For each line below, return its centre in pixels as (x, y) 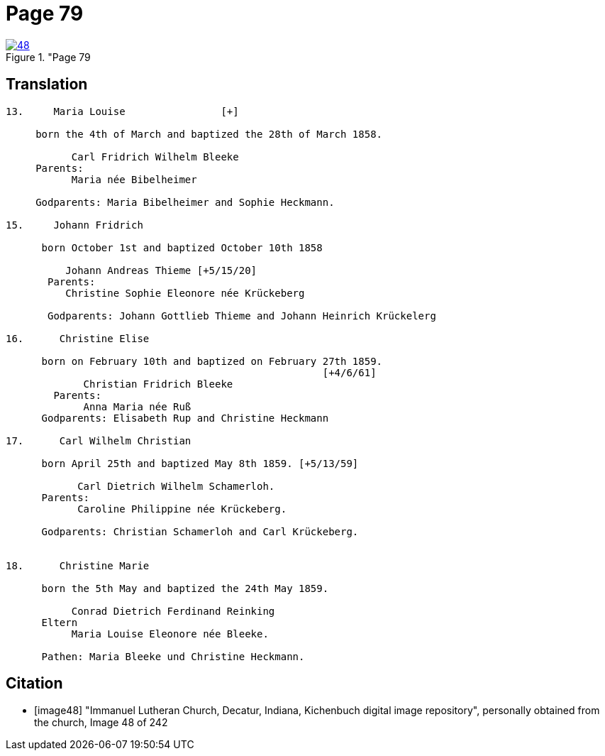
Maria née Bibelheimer (134, 179)
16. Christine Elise (78, 338)
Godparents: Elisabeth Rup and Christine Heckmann (185, 418)
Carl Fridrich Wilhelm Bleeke (155, 157)
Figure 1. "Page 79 (48, 57)
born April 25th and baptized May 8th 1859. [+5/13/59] (200, 463)
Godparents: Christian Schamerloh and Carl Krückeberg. (200, 531)
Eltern (60, 622)
